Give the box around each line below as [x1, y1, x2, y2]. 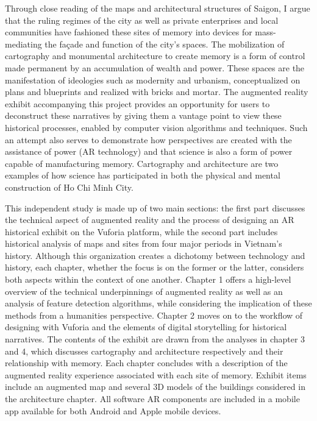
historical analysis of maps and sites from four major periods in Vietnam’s [5, 237, 282, 250]
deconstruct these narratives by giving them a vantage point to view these [5, 109, 282, 122]
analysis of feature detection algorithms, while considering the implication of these [5, 297, 312, 310]
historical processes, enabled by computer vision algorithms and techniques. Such [5, 121, 308, 133]
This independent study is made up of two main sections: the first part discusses [5, 201, 305, 214]
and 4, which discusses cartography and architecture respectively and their [5, 344, 283, 357]
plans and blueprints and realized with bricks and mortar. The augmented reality [5, 85, 308, 98]
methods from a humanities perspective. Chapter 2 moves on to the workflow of [5, 308, 303, 321]
